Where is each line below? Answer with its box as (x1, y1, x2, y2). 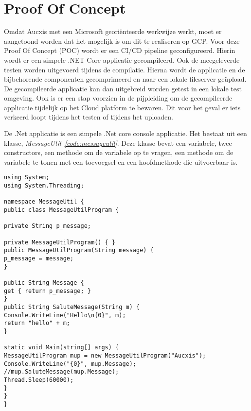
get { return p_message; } (4, 287, 91, 294)
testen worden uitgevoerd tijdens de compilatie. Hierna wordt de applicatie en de (4, 64, 245, 74)
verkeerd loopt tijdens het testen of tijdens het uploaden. (4, 112, 173, 122)
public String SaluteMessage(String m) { (4, 303, 140, 310)
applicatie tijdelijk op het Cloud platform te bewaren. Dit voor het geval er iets (4, 102, 241, 112)
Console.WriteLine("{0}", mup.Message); (4, 360, 137, 367)
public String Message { (4, 279, 84, 286)
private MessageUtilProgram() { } (4, 239, 116, 246)
